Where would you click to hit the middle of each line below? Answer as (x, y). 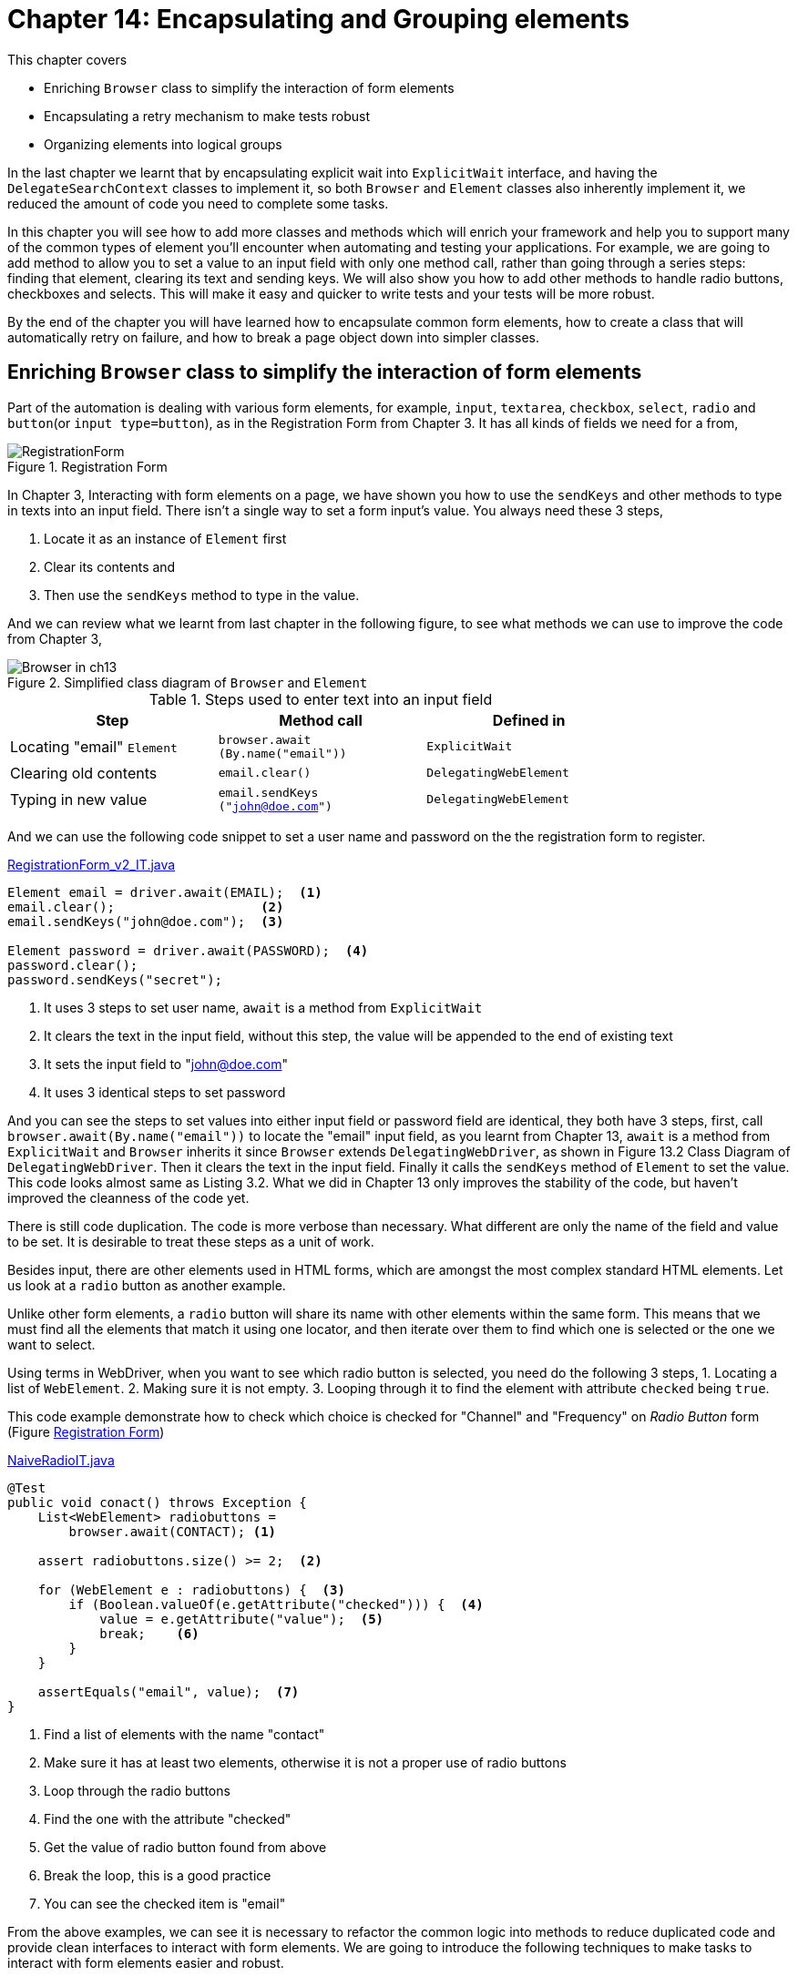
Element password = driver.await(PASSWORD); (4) (188, 950)
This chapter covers (67, 59)
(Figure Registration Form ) (86, 1431)
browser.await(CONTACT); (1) (173, 1531)
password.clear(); (73, 965)
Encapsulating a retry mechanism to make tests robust (207, 116)
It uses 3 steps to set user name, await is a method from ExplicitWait (263, 1007)
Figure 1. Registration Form (87, 466)
